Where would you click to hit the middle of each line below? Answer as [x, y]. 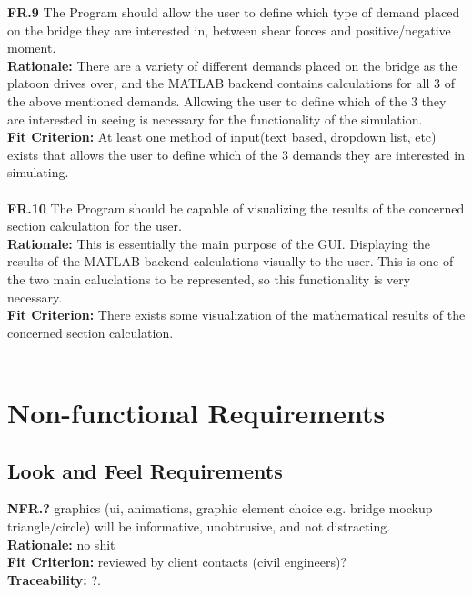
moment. [32, 48]
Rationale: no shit [61, 544]
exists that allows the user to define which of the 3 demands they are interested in [236, 154]
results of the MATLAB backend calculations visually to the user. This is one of [231, 261]
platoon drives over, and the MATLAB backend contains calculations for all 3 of [231, 83]
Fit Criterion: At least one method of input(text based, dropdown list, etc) [222, 137]
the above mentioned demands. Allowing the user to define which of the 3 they [227, 100]
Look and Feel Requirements [145, 470]
